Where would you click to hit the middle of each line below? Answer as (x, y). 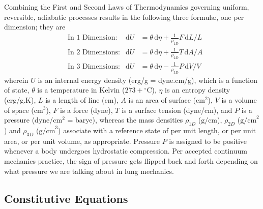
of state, (17, 90)
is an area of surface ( (162, 99)
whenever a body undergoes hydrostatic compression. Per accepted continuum (126, 151)
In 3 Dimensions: (94, 66)
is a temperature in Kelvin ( (81, 90)
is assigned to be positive (208, 141)
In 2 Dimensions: (94, 52)
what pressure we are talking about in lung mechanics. (89, 171)
